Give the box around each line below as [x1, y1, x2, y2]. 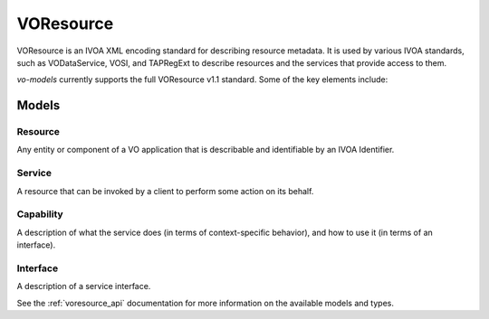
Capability [16, 208, 63, 220]
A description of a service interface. [16, 281, 151, 292]
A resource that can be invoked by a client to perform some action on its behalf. [16, 185, 314, 196]
